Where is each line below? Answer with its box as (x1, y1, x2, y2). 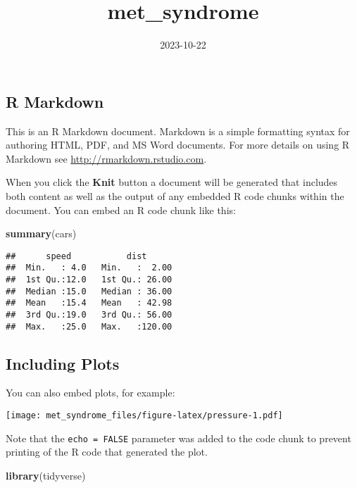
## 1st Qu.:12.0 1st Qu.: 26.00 (6, 275, 173, 284)
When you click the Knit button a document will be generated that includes (6, 175, 338, 189)
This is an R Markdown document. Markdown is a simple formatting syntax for (6, 123, 350, 138)
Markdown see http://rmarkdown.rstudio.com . (6, 151, 207, 165)
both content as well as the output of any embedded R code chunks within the (6, 188, 344, 203)
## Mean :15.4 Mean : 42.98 (6, 298, 173, 308)
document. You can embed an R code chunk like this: (6, 202, 236, 217)
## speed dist (6, 251, 147, 261)
